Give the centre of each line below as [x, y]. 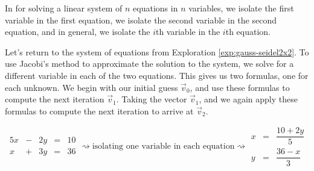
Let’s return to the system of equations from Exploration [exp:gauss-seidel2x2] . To [157, 51]
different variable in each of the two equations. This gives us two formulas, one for [157, 75]
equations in [155, 8]
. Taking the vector [152, 99]
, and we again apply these [248, 99]
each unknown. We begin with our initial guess [91, 87]
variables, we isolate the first [241, 8]
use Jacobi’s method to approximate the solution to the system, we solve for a [149, 64]
